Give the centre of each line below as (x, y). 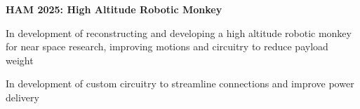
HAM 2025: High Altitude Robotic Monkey (114, 9)
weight (20, 60)
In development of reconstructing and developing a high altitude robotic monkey (179, 32)
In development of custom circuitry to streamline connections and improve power (180, 83)
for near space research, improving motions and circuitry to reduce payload (167, 46)
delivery (22, 97)
